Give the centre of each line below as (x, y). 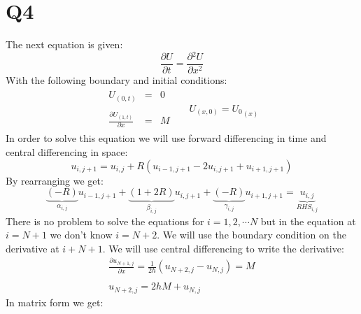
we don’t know (81, 235)
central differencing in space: (67, 151)
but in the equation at (308, 221)
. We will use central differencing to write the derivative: (223, 248)
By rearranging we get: (55, 180)
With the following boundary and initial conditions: (116, 79)
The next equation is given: (64, 44)
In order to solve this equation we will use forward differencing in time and (166, 138)
